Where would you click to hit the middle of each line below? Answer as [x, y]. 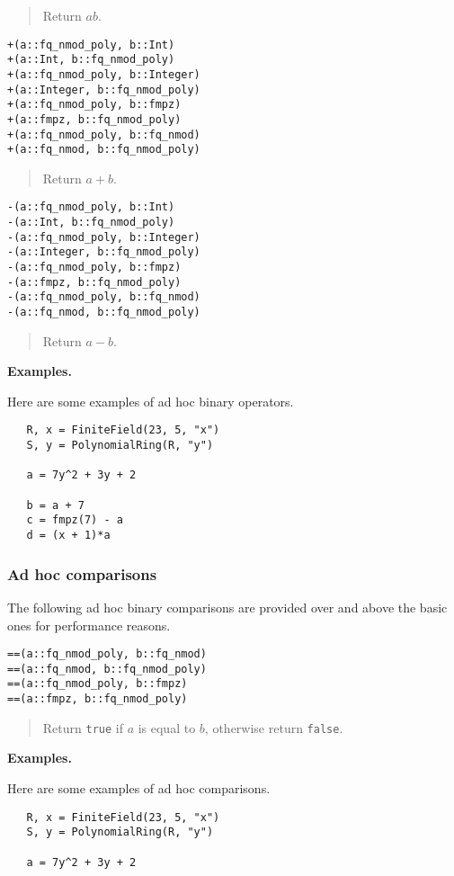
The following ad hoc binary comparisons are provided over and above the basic [227, 607]
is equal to [167, 727]
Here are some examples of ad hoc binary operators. [151, 401]
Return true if [83, 727]
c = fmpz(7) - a [75, 520]
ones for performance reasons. [89, 625]
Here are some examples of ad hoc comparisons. [139, 788]
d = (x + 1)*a [68, 536]
